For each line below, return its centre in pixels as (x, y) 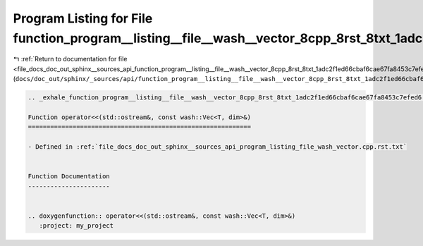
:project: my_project (76, 226)
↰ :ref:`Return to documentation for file (70, 59)
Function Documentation (69, 177)
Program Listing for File (83, 18)
